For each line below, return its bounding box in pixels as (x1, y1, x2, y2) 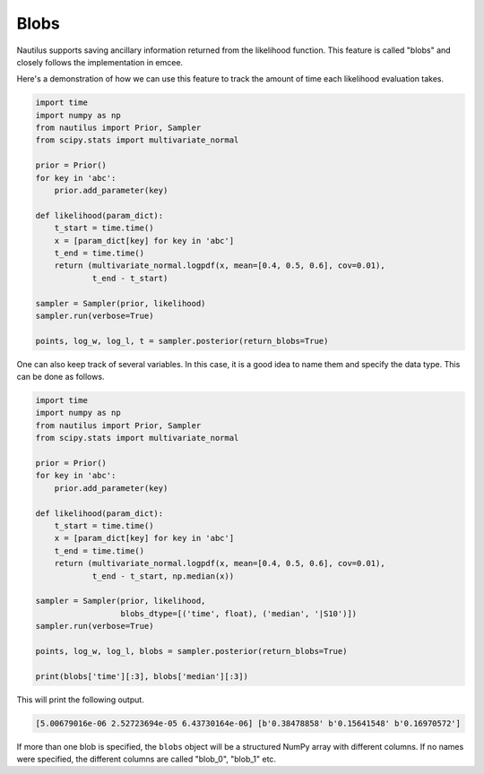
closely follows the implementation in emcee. (16, 56, 184, 67)
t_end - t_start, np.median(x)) (91, 571, 235, 581)
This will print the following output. (16, 694, 145, 705)
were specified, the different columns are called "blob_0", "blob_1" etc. (16, 753, 277, 765)
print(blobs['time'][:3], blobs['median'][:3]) (35, 671, 248, 681)
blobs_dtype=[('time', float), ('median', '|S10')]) (120, 608, 358, 618)
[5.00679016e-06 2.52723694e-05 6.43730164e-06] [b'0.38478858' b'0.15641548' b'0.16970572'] (35, 718, 462, 728)
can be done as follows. (16, 372, 105, 383)
